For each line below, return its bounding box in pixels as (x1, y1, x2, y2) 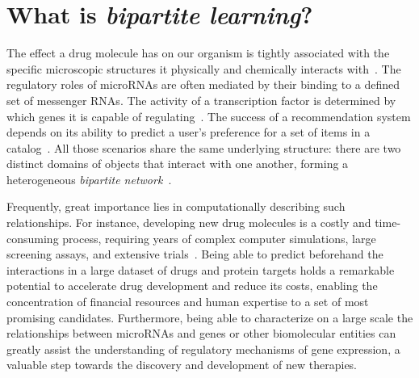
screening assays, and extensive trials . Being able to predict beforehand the (6, 246, 383, 262)
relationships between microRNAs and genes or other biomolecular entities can (6, 325, 396, 342)
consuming (6, 229, 59, 246)
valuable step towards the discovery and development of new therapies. (6, 356, 358, 373)
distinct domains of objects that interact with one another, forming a (6, 155, 349, 172)
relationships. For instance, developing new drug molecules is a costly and (6, 214, 371, 231)
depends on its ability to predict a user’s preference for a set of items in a (6, 124, 371, 141)
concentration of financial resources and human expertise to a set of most (6, 293, 369, 310)
